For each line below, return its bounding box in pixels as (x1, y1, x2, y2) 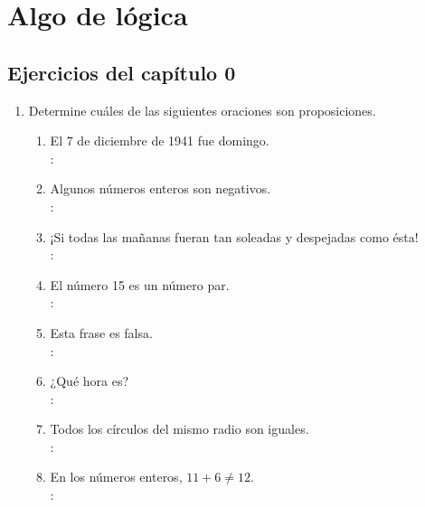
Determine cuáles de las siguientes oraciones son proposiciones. (28, 100, 376, 119)
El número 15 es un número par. (50, 275, 230, 294)
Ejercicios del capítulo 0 (7, 58, 236, 86)
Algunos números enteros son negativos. (50, 179, 271, 198)
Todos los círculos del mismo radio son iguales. (50, 419, 309, 438)
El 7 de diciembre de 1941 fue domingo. (50, 131, 269, 150)
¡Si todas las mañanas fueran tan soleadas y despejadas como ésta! (50, 227, 419, 246)
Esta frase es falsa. (50, 323, 153, 342)
